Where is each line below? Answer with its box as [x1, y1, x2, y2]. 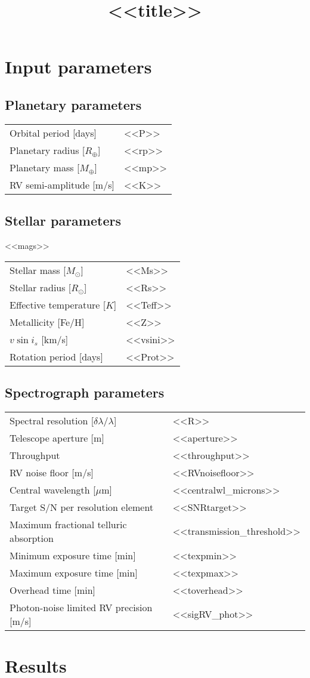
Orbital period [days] [10, 125, 97, 140]
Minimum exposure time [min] [10, 548, 136, 562]
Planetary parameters [5, 95, 142, 113]
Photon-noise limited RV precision [10, 600, 153, 614]
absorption [10, 531, 54, 545]
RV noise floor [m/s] [10, 465, 94, 479]
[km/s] [41, 332, 69, 346]
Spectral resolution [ [10, 413, 94, 427]
